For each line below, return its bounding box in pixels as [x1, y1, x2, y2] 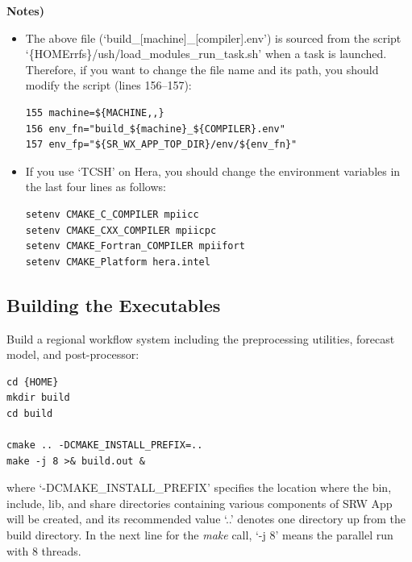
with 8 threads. [6, 542, 81, 559]
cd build [6, 407, 53, 419]
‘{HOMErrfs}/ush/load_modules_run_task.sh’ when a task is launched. [25, 45, 387, 62]
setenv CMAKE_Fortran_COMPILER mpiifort [25, 240, 245, 252]
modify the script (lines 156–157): [25, 77, 192, 94]
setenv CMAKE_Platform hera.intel [25, 256, 210, 268]
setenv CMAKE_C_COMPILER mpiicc [25, 208, 199, 220]
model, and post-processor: [6, 346, 139, 363]
